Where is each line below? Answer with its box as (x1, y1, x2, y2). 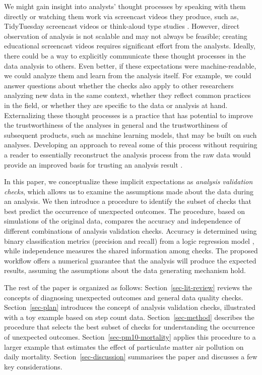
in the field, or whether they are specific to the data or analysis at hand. (4, 99, 228, 110)
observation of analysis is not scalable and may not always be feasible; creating (4, 30, 247, 41)
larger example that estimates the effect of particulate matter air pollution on (4, 341, 244, 352)
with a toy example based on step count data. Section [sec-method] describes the (4, 311, 254, 322)
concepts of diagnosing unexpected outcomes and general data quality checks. (4, 292, 243, 302)
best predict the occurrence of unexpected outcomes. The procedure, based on (4, 205, 245, 216)
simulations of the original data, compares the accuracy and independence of (4, 216, 240, 226)
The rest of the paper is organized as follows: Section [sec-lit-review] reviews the (4, 282, 252, 293)
